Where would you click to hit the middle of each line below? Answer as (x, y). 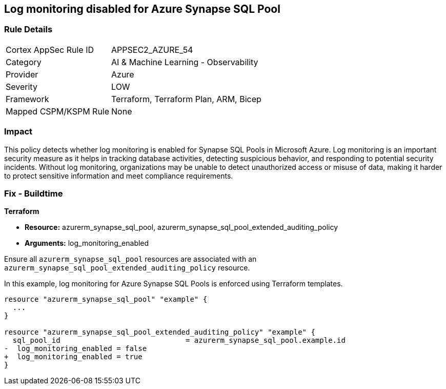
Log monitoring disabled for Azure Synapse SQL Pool (142, 9)
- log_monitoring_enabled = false (76, 349)
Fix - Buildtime (34, 193)
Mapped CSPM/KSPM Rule (58, 111)
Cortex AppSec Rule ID (50, 50)
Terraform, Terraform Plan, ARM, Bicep (186, 99)
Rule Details (28, 30)
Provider (22, 74)
